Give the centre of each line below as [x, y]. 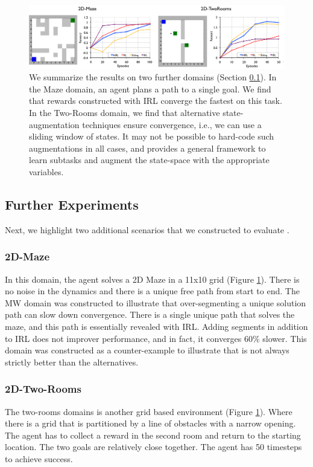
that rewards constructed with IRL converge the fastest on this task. [156, 101]
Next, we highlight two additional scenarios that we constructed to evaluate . [147, 229]
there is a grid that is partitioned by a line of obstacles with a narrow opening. [150, 423]
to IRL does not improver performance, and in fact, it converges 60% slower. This [156, 338]
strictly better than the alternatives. [72, 362]
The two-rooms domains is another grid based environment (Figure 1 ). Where [149, 411]
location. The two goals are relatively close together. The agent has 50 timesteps [153, 447]
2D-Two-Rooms [43, 389]
